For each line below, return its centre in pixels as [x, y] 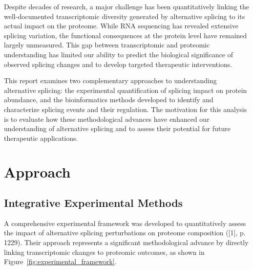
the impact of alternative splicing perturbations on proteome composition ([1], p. [125, 233]
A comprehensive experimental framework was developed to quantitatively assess [125, 223]
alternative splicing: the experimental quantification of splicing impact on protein [126, 90]
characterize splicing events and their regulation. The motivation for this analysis [126, 109]
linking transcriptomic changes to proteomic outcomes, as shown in [104, 252]
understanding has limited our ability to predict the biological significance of [119, 54]
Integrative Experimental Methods [94, 203]
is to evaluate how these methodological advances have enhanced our [107, 119]
